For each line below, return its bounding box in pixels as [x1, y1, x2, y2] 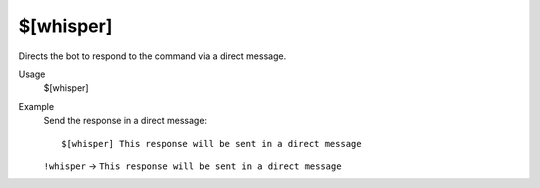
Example [18, 100, 55, 112]
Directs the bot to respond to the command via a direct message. [18, 50, 287, 62]
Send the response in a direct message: [43, 115, 208, 127]
